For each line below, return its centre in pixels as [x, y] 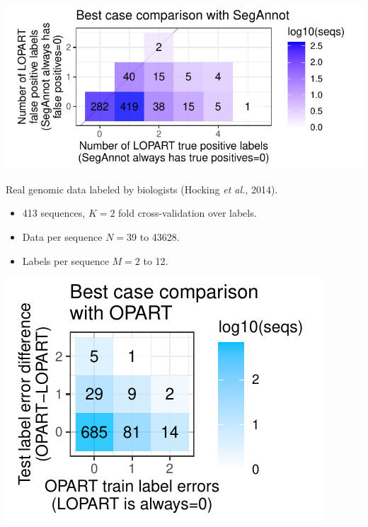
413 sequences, [54, 213]
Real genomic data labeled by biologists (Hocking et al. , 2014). [142, 189]
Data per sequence [62, 236]
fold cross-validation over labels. [188, 213]
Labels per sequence [65, 260]
